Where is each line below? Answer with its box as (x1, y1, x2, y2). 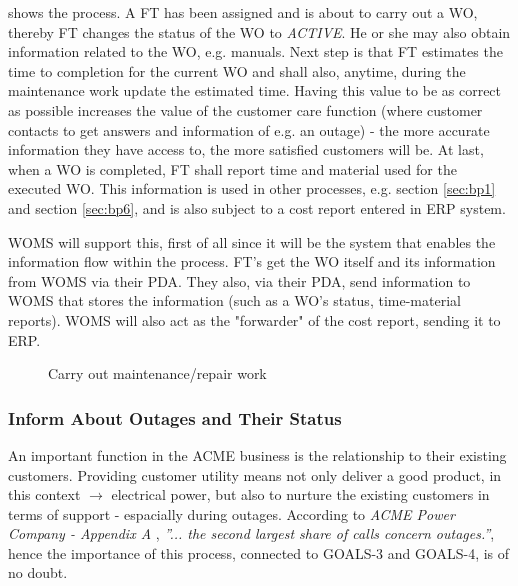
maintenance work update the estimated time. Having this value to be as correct (8, 80, 502, 101)
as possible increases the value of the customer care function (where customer (8, 99, 483, 120)
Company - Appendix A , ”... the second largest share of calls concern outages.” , (8, 523, 495, 544)
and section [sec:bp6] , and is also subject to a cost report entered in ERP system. (8, 197, 506, 218)
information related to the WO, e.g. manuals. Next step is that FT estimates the (8, 41, 503, 62)
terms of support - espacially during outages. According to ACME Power (8, 503, 455, 524)
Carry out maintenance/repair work (48, 363, 267, 384)
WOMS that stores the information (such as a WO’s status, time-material (8, 290, 461, 311)
